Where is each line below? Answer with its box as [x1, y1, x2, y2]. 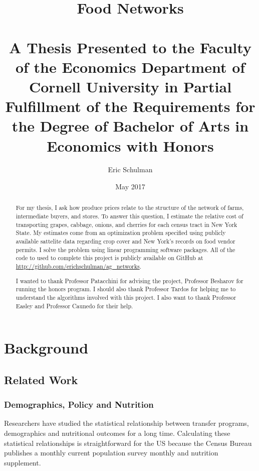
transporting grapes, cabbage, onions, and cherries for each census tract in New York [16, 220, 237, 228]
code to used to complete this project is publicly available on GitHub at [16, 254, 203, 262]
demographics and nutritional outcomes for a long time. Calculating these [4, 427, 230, 438]
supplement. [4, 457, 41, 467]
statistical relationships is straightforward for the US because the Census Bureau [4, 437, 252, 448]
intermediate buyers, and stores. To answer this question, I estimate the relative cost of [16, 212, 243, 220]
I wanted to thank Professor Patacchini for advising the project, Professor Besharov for [16, 276, 243, 285]
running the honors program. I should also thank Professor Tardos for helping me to [16, 285, 236, 293]
